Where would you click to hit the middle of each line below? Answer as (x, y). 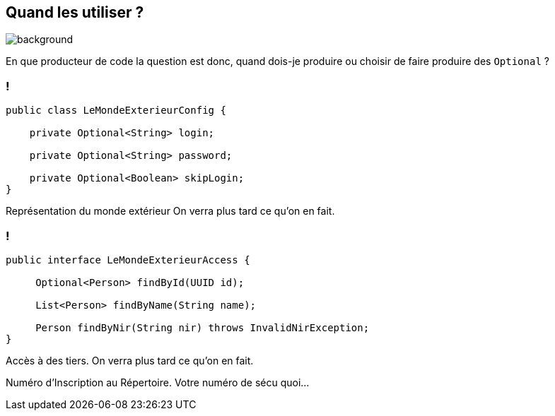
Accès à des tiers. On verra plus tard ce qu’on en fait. (130, 360)
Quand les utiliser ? (75, 12)
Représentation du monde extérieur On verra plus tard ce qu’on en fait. (170, 211)
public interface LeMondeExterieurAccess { (128, 260)
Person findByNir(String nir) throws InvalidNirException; (203, 327)
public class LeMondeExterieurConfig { (116, 111)
